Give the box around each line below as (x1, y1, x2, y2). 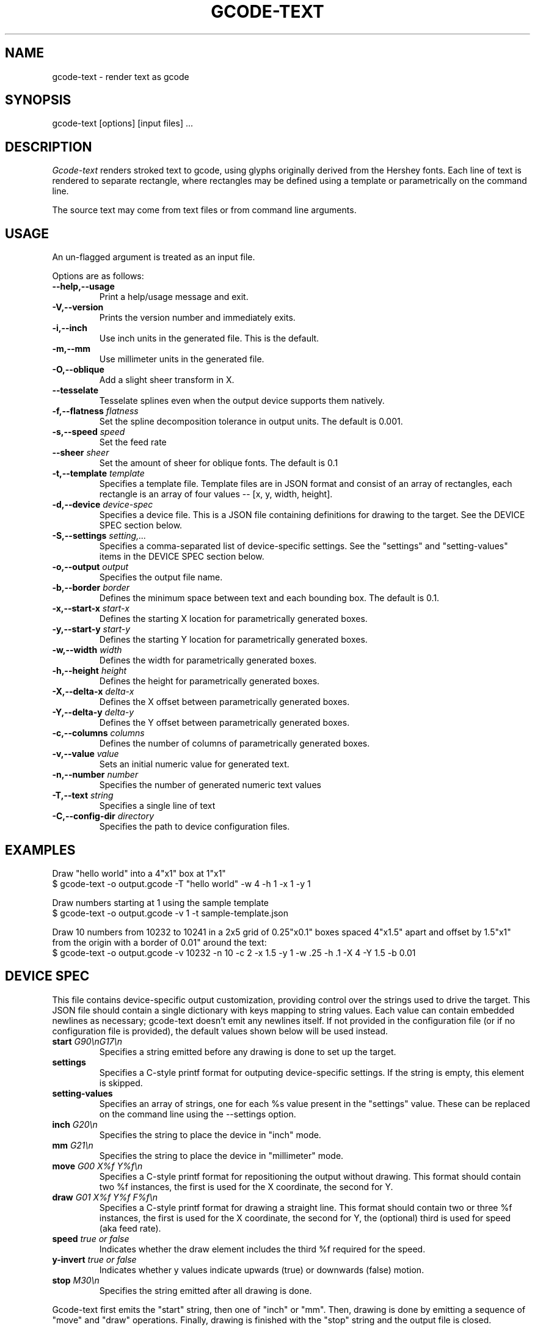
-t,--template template (52, 468, 145, 479)
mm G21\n (52, 1139, 93, 1150)
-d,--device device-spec (52, 499, 153, 510)
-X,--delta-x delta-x (52, 686, 134, 697)
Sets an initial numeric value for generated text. (99, 759, 289, 770)
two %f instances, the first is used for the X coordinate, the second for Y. (99, 1181, 393, 1192)
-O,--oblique (52, 364, 104, 375)
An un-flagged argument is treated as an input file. (52, 252, 255, 263)
